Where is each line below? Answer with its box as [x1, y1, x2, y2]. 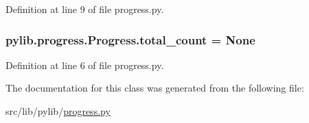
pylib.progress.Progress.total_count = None [5, 31, 255, 48]
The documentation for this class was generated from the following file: [5, 81, 304, 95]
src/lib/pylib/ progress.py [5, 104, 111, 118]
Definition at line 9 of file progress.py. [5, 2, 164, 16]
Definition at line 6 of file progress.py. [5, 57, 164, 72]
